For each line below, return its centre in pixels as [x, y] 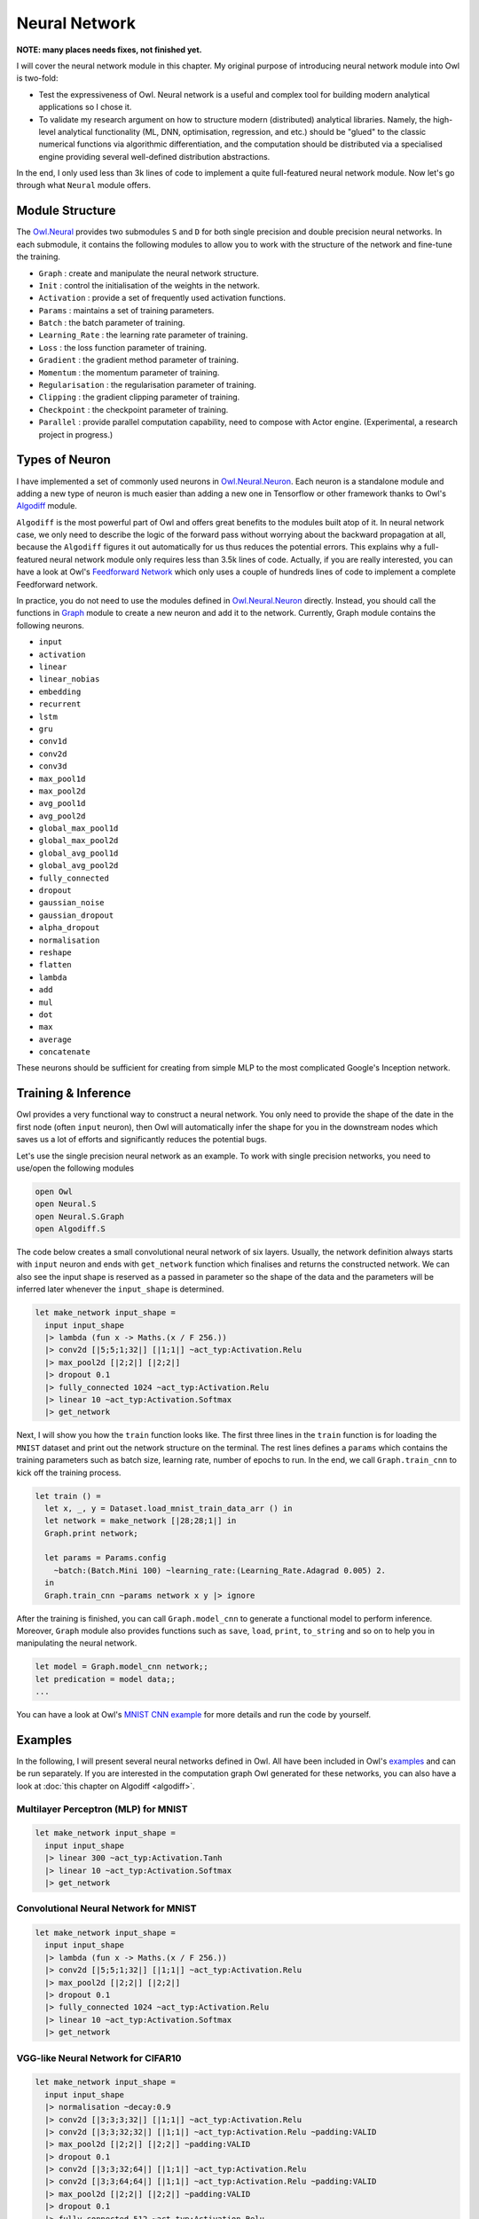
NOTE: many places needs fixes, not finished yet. [109, 50]
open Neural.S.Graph [79, 1216]
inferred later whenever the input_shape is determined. [120, 1289]
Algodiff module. [47, 506]
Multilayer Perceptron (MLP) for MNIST [102, 1809]
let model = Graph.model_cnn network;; [122, 1667]
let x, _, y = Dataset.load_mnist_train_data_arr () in [169, 1508]
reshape [55, 952]
